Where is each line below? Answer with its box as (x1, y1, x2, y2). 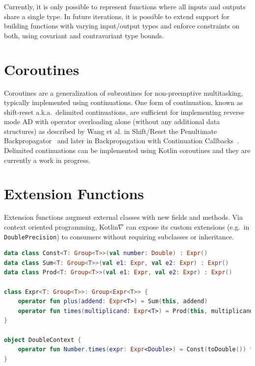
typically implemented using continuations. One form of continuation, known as (4, 97, 243, 107)
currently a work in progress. (4, 155, 91, 165)
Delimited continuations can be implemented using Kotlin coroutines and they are (4, 145, 251, 156)
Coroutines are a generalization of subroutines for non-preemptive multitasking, (4, 87, 243, 98)
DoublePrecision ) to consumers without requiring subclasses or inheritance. (4, 231, 234, 241)
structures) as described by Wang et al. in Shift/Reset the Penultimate (4, 126, 217, 136)
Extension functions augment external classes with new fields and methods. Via (4, 212, 243, 222)
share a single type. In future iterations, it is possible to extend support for (4, 11, 230, 21)
